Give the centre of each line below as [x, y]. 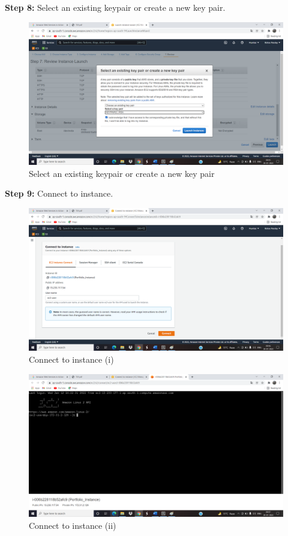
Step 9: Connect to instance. [59, 193]
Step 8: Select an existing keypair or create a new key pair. [115, 7]
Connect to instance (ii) [73, 525]
